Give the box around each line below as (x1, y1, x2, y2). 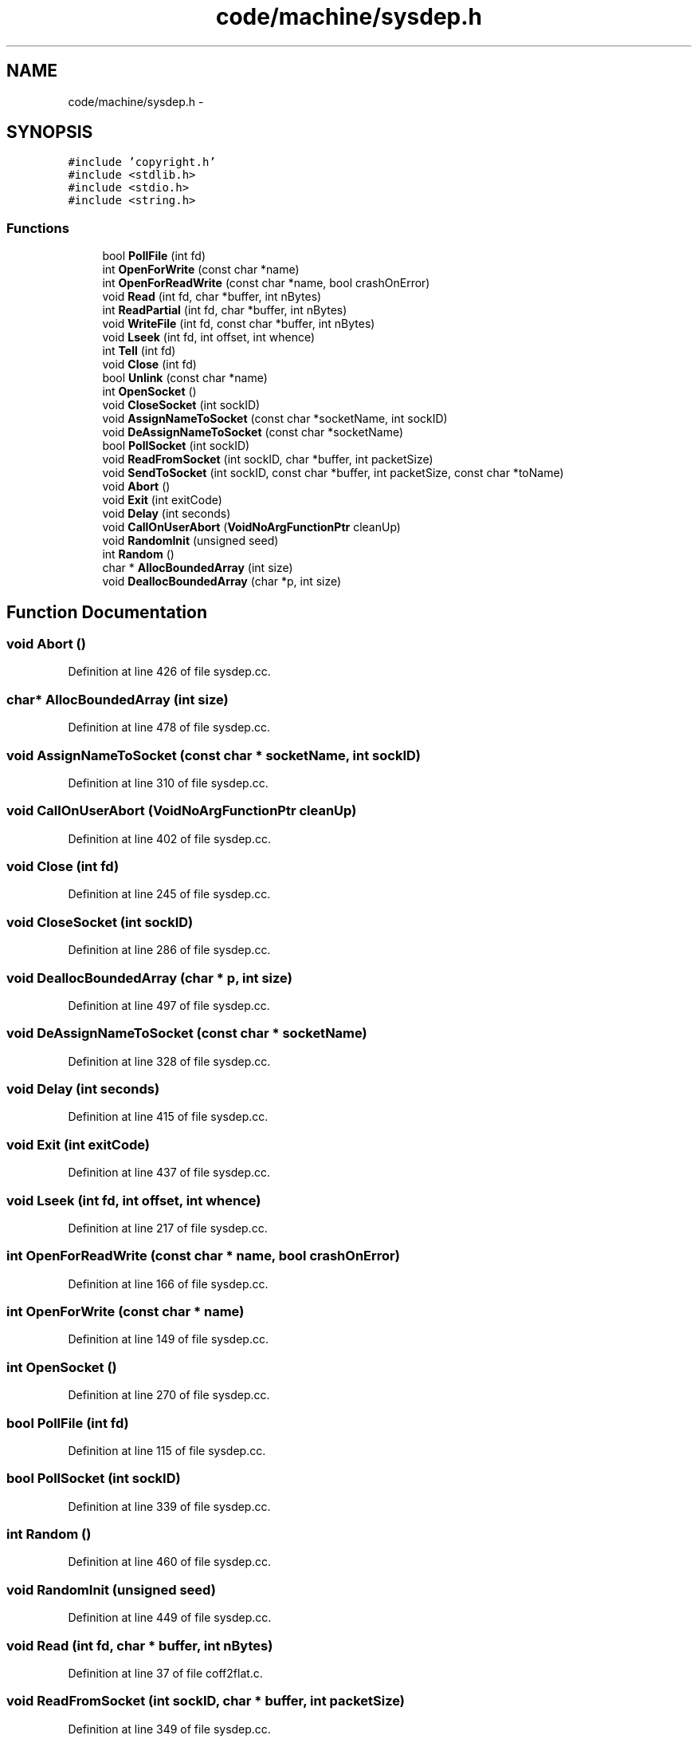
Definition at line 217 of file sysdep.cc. (68, 1220, 268, 1235)
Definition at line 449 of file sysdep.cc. (68, 1611, 272, 1625)
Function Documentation (6, 601, 207, 622)
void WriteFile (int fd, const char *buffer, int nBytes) (102, 317, 375, 331)
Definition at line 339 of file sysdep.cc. (68, 1499, 271, 1513)
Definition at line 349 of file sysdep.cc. (68, 1721, 271, 1736)
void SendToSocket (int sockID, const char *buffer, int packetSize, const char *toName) (102, 466, 564, 480)
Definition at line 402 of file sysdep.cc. (68, 831, 271, 846)
